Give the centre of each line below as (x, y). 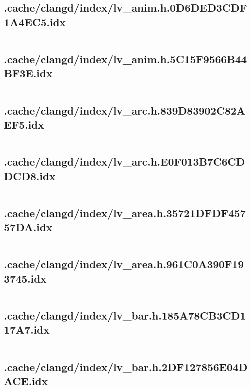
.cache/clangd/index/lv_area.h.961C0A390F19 (124, 264)
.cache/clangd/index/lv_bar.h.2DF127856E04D (126, 366)
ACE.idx (26, 381)
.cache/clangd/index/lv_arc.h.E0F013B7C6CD (125, 161)
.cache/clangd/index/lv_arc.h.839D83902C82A (125, 110)
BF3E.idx (28, 73)
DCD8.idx (30, 176)
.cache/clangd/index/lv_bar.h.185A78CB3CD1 (125, 315)
